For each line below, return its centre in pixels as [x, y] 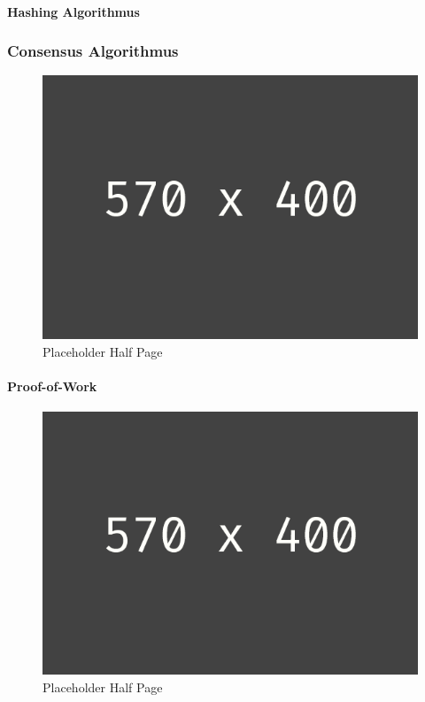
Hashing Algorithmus [73, 11]
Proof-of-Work [52, 386]
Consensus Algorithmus [93, 51]
